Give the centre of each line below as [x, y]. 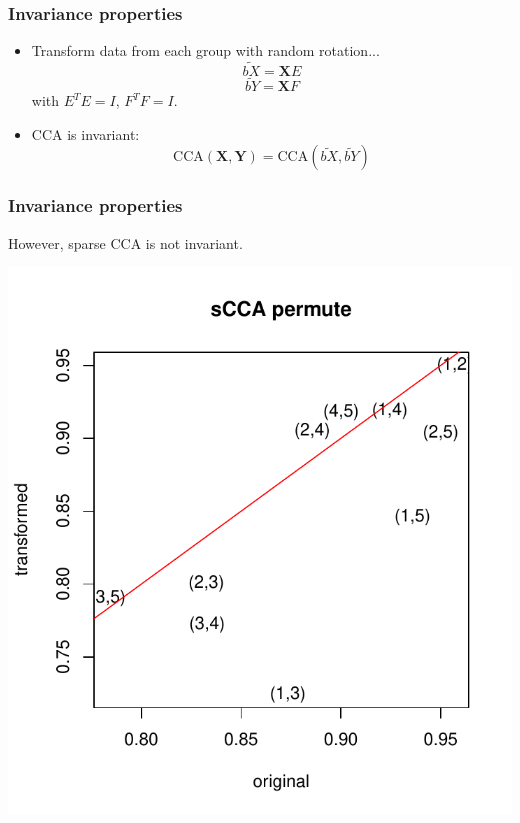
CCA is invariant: [85, 133]
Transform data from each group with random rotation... [205, 50]
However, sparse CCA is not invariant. [125, 242]
